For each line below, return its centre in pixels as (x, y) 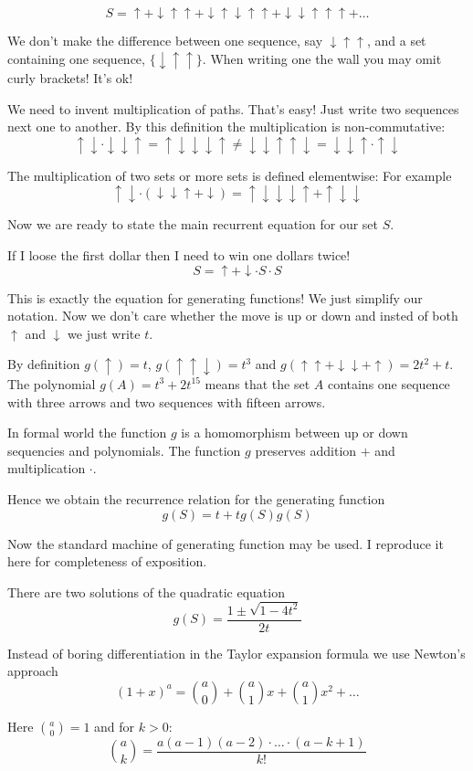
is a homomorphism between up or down (294, 433)
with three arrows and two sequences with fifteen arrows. (167, 401)
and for (115, 726)
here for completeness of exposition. (107, 561)
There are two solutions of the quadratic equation (146, 591)
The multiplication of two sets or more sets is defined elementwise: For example (230, 175)
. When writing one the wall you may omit (322, 58)
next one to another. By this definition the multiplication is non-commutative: (226, 127)
